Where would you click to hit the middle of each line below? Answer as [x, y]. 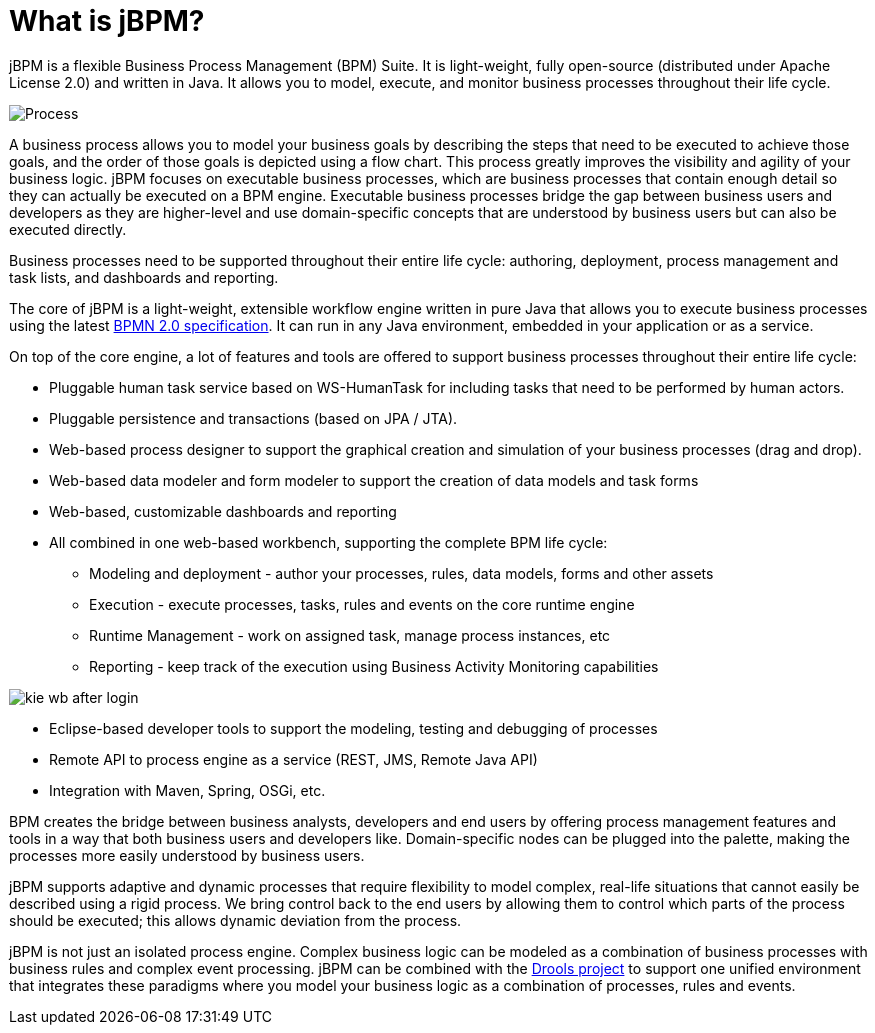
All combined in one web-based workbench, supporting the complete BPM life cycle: [328, 542]
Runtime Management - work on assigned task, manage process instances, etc [350, 635]
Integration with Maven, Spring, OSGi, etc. [187, 790]
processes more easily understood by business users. [187, 855]
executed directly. [68, 229]
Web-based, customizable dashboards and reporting [223, 511]
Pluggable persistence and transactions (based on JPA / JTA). [253, 418]
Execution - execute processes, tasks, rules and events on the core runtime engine [362, 604]
